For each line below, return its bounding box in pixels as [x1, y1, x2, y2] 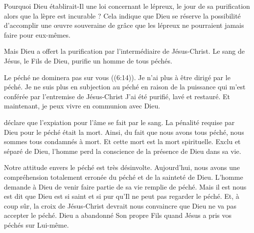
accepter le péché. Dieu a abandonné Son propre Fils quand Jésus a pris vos [4, 210, 232, 220]
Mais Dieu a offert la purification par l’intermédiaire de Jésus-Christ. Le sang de [4, 46, 245, 56]
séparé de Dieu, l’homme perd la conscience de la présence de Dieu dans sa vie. [4, 146, 241, 156]
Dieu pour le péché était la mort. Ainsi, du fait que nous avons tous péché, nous [4, 127, 244, 137]
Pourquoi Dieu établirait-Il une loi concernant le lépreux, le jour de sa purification [4, 1, 250, 11]
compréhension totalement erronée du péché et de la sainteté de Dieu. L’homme [4, 171, 243, 182]
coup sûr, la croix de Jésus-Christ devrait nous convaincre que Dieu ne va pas [4, 200, 237, 211]
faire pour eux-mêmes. [4, 29, 70, 40]
